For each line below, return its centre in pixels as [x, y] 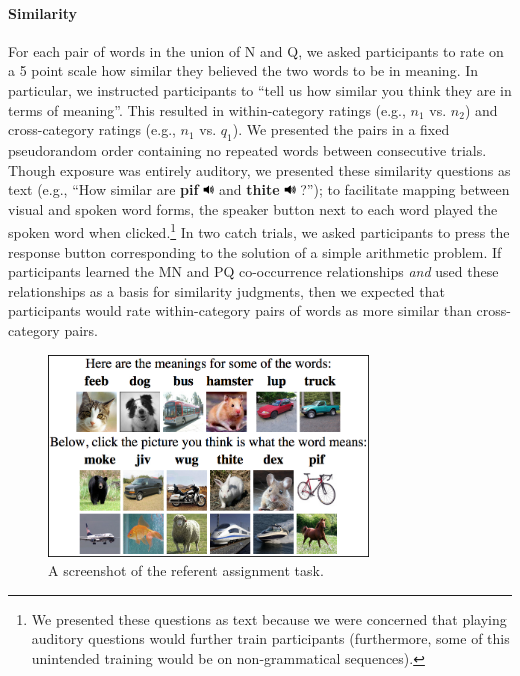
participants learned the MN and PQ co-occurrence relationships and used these [253, 271]
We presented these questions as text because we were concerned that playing [269, 618]
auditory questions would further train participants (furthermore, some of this [270, 638]
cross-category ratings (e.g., [92, 129]
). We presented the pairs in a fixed [341, 129]
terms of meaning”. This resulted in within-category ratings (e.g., [207, 109]
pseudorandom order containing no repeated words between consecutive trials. [247, 149]
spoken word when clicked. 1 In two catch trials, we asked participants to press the [259, 230]
